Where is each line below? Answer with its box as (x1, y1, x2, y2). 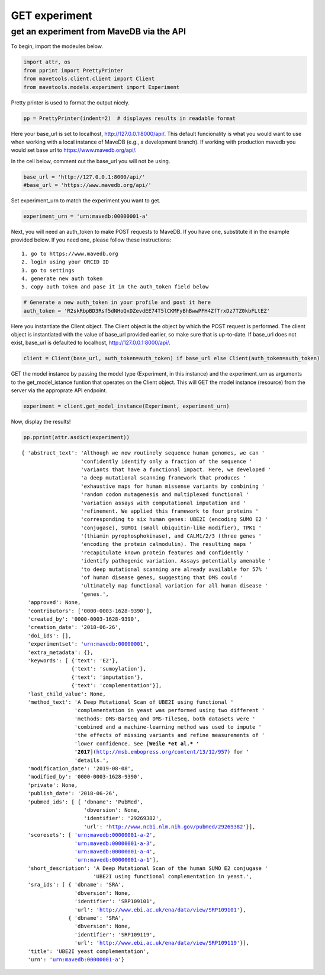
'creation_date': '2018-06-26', (27, 624, 121, 631)
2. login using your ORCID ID (21, 259, 110, 265)
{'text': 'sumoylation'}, (71, 665, 147, 672)
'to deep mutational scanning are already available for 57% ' (81, 566, 268, 573)
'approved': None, (27, 599, 81, 606)
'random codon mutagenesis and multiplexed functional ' (81, 491, 250, 498)
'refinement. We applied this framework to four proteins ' (81, 507, 259, 515)
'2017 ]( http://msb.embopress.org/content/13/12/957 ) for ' (74, 748, 250, 755)
